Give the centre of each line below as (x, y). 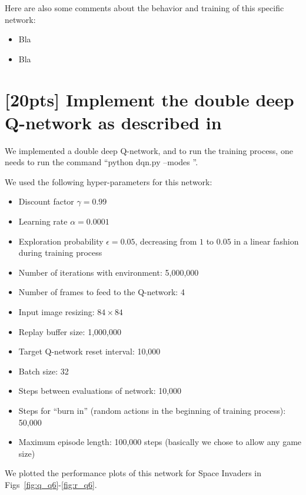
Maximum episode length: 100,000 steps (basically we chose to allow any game (160, 442)
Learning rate (43, 221)
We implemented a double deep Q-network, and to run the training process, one (149, 150)
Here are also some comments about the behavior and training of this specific (144, 8)
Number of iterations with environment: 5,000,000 (109, 272)
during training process (60, 252)
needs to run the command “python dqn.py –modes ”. (102, 162)
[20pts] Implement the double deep (149, 99)
